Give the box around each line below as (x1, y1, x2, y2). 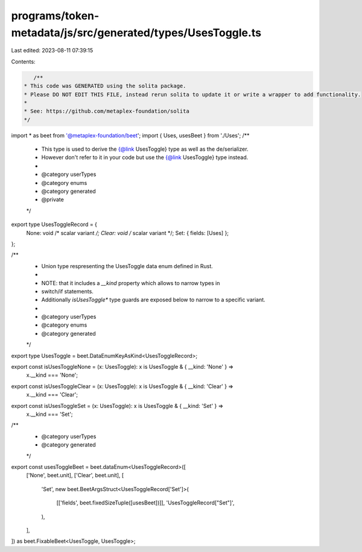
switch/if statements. (41, 287, 94, 295)
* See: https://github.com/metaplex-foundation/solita (24, 108, 189, 114)
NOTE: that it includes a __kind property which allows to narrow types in (41, 279, 220, 286)
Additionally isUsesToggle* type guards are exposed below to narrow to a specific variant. (41, 296, 265, 304)
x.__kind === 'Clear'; (26, 391, 78, 398)
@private (41, 196, 65, 203)
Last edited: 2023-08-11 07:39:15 (11, 47, 94, 54)
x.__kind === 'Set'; (26, 410, 73, 418)
